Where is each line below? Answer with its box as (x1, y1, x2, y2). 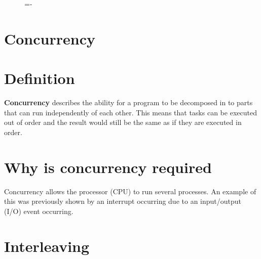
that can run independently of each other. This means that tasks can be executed (4, 107, 257, 117)
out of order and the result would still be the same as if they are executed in (4, 117, 242, 127)
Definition (4, 68, 75, 89)
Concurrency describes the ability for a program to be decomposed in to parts (4, 97, 253, 108)
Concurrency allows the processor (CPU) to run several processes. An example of (4, 186, 256, 196)
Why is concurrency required (4, 156, 212, 177)
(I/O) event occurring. (4, 205, 73, 216)
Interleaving (4, 235, 90, 256)
